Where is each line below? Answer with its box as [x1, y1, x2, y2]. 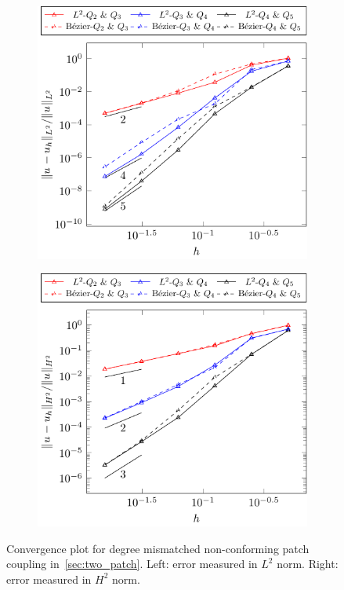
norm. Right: [277, 555, 339, 572]
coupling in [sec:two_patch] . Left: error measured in [6, 555, 258, 572]
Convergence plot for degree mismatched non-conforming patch [6, 540, 310, 556]
